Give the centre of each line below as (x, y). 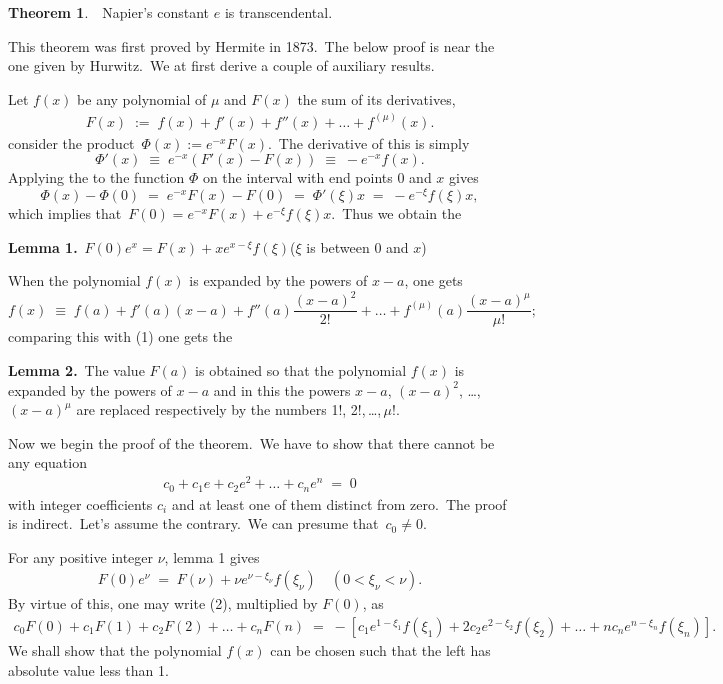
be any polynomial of (142, 98)
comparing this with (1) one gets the (120, 336)
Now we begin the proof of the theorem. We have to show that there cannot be (251, 442)
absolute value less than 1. (88, 669)
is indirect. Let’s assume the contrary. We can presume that (193, 523)
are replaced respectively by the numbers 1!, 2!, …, (229, 409)
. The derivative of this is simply (368, 142)
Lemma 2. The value (76, 370)
